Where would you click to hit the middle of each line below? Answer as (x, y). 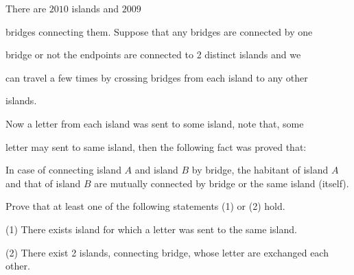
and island (156, 170)
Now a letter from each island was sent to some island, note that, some (155, 123)
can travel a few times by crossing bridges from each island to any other (157, 77)
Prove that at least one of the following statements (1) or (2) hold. (145, 206)
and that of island (43, 183)
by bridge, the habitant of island (260, 170)
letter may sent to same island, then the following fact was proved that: (156, 146)
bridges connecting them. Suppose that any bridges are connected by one (159, 31)
